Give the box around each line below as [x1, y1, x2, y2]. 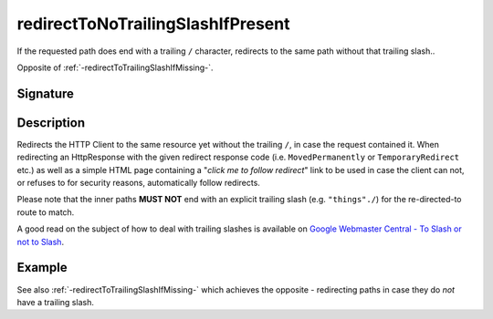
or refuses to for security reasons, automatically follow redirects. [16, 178, 260, 189]
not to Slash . [16, 236, 64, 247]
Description [16, 115, 86, 130]
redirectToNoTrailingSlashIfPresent [16, 14, 290, 34]
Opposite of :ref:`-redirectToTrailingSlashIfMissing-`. [16, 62, 214, 73]
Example [16, 260, 68, 275]
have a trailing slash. [16, 296, 95, 307]
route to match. [16, 206, 75, 218]
